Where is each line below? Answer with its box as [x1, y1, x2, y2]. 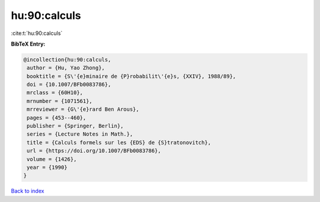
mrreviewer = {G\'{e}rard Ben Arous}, [27, 106, 139, 113]
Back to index [11, 187, 44, 195]
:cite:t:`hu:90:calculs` [11, 30, 63, 37]
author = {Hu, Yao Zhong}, [27, 65, 105, 71]
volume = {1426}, [27, 156, 77, 162]
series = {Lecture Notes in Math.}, [27, 131, 133, 137]
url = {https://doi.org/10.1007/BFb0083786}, [27, 148, 161, 154]
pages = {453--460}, [27, 114, 87, 121]
